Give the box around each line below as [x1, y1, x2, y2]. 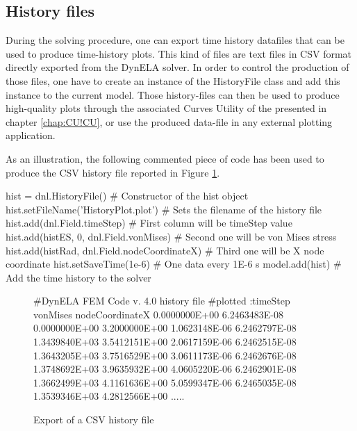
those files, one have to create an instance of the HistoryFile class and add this [6, 73, 340, 88]
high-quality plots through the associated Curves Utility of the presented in [6, 101, 327, 115]
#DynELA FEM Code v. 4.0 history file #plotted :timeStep [33, 293, 290, 308]
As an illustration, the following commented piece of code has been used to [6, 151, 324, 165]
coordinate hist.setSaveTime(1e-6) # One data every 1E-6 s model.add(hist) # [6, 257, 342, 271]
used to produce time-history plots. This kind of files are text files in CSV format [6, 46, 352, 60]
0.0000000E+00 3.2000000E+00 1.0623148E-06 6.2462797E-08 [33, 320, 297, 335]
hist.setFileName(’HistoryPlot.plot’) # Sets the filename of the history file [6, 202, 322, 216]
